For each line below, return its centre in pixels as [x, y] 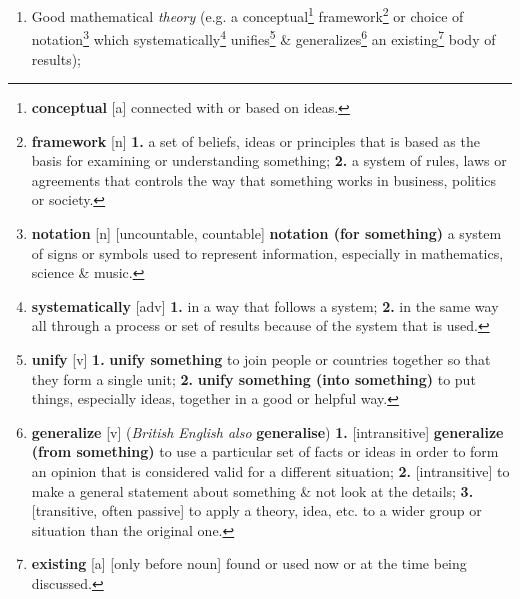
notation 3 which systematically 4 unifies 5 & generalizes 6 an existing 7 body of [263, 37]
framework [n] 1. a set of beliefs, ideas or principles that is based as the [255, 140]
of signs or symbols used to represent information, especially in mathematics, [267, 252]
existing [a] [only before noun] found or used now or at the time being [249, 563]
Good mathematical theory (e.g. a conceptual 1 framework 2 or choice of [247, 14]
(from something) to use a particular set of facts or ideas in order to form [265, 451]
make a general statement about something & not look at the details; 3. [252, 490]
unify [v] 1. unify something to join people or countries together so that [261, 359]
